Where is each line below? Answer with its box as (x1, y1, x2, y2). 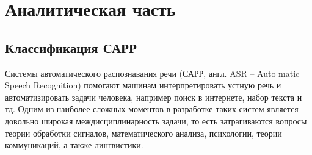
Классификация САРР (5, 38, 137, 57)
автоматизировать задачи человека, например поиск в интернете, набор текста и (5, 90, 302, 103)
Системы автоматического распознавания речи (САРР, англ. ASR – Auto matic (5, 67, 300, 79)
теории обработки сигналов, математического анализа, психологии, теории (5, 126, 282, 139)
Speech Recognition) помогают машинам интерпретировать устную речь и (5, 79, 281, 92)
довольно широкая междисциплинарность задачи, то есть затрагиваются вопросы (5, 114, 307, 127)
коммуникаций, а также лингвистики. (5, 139, 143, 151)
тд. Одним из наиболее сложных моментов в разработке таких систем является (5, 103, 299, 115)
